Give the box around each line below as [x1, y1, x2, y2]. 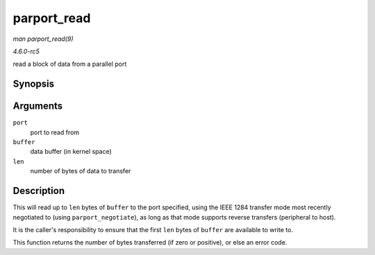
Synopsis [12, 78, 55, 90]
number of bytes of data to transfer [30, 167, 131, 175]
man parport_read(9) [12, 35, 74, 43]
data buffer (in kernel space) [30, 148, 112, 156]
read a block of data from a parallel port [12, 60, 127, 69]
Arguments [12, 100, 63, 112]
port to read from [30, 128, 80, 137]
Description [12, 185, 65, 197]
